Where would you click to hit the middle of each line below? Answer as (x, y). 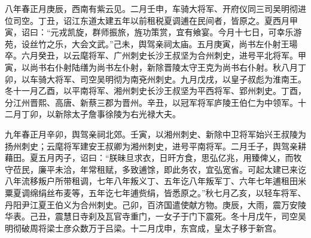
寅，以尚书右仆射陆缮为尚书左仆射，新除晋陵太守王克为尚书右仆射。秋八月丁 (155, 67)
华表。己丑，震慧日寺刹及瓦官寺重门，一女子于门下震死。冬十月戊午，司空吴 (155, 216)
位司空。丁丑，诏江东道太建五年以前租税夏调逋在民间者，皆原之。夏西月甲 (151, 20)
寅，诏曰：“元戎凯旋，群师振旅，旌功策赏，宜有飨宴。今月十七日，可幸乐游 (153, 32)
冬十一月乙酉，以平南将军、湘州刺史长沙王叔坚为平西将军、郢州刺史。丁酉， (155, 91)
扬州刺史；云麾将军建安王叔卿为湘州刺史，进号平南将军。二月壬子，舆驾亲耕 (155, 146)
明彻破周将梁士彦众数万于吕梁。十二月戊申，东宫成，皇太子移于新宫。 (143, 228)
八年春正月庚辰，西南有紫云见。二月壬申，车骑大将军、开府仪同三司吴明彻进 (155, 8)
